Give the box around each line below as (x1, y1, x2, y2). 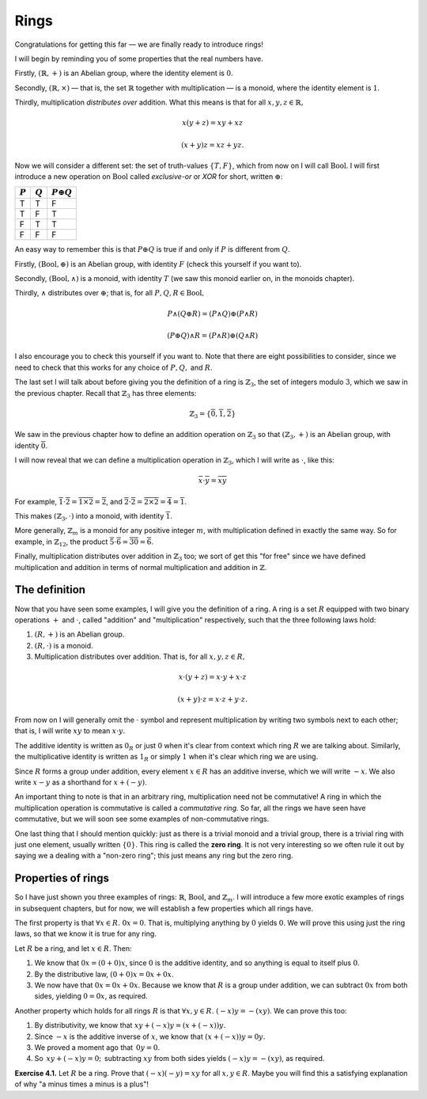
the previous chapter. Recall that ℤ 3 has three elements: (14, 388, 197, 400)
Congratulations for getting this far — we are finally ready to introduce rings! (14, 40, 264, 49)
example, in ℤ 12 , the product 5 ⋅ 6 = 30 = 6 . (14, 537, 154, 548)
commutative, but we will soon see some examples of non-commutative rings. (14, 814, 270, 823)
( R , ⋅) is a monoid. (34, 641, 94, 650)
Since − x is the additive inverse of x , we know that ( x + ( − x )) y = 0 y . (34, 1032, 266, 1041)
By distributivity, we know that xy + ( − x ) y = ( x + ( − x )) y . (34, 1021, 226, 1030)
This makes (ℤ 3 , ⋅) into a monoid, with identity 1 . (14, 511, 173, 523)
